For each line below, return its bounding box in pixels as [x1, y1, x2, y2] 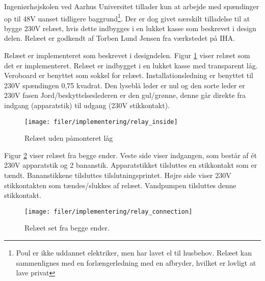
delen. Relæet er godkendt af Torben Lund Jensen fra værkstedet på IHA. [4, 33, 235, 43]
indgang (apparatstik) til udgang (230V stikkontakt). [4, 100, 170, 110]
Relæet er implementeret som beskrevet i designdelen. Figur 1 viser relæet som [4, 50, 250, 61]
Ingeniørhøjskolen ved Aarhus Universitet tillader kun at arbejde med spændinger [4, 1, 259, 11]
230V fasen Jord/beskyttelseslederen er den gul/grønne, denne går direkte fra [4, 90, 246, 100]
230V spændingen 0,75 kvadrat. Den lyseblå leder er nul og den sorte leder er [4, 80, 245, 90]
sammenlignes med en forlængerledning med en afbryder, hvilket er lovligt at [16, 257, 256, 268]
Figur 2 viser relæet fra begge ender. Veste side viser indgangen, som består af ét [4, 149, 257, 160]
